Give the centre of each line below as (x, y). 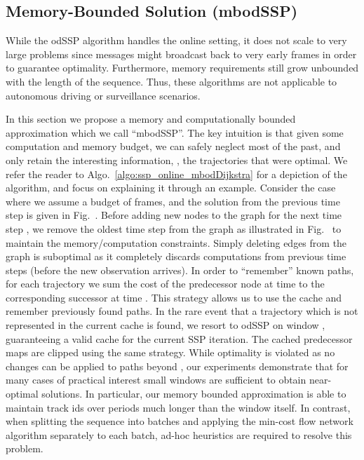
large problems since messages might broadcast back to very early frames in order (181, 54)
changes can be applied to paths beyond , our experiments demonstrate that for (177, 366)
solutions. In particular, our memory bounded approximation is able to (194, 394)
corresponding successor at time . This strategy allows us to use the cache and (174, 297)
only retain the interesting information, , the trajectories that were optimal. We (177, 160)
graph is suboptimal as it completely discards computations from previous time (176, 256)
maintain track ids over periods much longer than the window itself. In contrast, (178, 407)
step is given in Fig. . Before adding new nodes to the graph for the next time (174, 215)
